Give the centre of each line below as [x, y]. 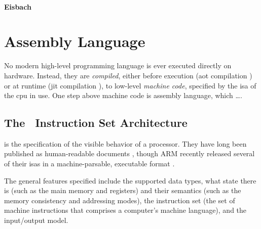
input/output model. [36, 220]
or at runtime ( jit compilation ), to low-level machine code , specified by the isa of [130, 85]
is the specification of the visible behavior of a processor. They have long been [125, 143]
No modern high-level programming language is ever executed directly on [118, 65]
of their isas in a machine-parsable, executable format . [89, 164]
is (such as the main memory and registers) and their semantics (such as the [123, 190]
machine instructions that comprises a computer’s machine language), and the [125, 210]
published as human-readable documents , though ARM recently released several [129, 153]
